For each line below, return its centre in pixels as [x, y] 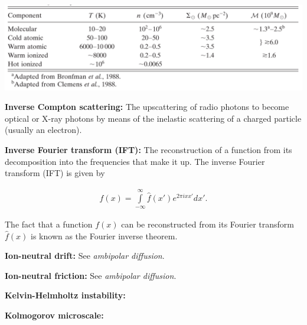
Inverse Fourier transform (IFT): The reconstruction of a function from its [148, 150]
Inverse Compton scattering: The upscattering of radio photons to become [147, 107]
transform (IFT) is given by [55, 173]
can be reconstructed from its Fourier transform [208, 224]
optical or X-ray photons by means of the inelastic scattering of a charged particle [153, 118]
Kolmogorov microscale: [54, 315]
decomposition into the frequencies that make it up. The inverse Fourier [135, 161]
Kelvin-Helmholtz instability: [65, 295]
